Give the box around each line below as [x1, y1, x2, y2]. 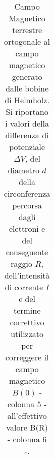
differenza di [5, 129, 49, 141]
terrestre [12, 24, 42, 36]
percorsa [12, 199, 42, 211]
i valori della [5, 117, 49, 129]
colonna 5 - [7, 398, 47, 410]
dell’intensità [4, 269, 50, 281]
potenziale [9, 141, 45, 152]
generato [12, 71, 42, 82]
